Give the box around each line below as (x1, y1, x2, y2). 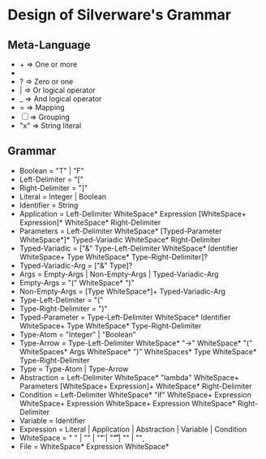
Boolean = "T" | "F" (19, 165, 84, 175)
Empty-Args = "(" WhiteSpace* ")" (19, 277, 135, 287)
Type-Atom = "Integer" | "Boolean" (19, 329, 137, 339)
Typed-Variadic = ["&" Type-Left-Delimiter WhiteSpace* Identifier (19, 243, 238, 253)
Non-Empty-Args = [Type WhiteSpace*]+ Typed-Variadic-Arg (19, 286, 226, 296)
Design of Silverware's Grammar (7, 6, 232, 24)
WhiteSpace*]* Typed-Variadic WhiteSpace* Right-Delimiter (19, 234, 221, 244)
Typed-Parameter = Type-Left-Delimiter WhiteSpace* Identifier (19, 312, 231, 322)
